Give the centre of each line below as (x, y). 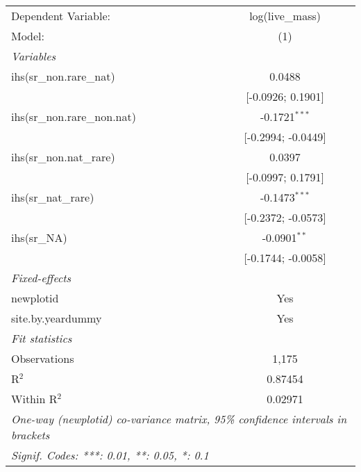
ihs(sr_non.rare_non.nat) (74, 116)
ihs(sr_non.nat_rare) (63, 157)
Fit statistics (42, 338)
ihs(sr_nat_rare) (53, 197)
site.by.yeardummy (57, 318)
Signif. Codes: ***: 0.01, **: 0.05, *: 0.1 (110, 455)
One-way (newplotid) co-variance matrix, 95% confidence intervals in (179, 419)
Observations (43, 358)
